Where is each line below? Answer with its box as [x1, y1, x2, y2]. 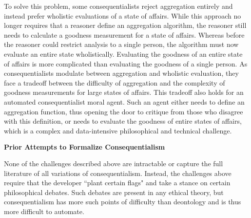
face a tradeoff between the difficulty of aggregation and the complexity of [4, 77, 225, 87]
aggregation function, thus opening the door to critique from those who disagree [4, 106, 243, 116]
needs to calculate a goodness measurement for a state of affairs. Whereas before [4, 29, 245, 40]
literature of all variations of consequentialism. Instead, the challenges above [4, 168, 232, 178]
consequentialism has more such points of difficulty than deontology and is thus [4, 196, 241, 207]
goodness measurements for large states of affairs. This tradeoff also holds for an [4, 87, 244, 97]
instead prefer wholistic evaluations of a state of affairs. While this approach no [4, 10, 241, 21]
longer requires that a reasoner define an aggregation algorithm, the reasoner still [4, 20, 247, 30]
